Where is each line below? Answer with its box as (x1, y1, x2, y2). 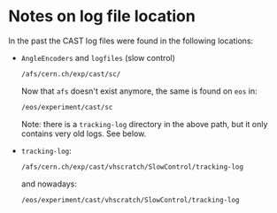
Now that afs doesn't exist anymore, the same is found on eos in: (20, 86, 258, 96)
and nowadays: (20, 179, 77, 189)
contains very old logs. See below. (20, 128, 147, 139)
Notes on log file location (8, 6, 196, 27)
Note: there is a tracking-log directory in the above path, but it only (20, 118, 268, 129)
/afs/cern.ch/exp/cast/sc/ (20, 69, 121, 79)
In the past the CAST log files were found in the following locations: (8, 35, 254, 46)
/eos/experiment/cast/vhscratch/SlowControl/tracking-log (20, 195, 240, 204)
